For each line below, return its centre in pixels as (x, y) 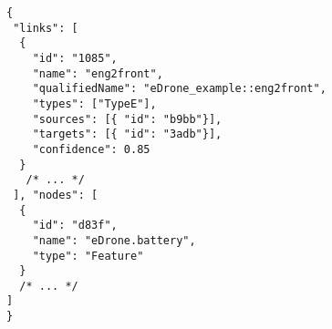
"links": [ (46, 28)
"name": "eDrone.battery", (114, 240)
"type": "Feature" (88, 256)
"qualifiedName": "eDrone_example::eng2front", (179, 89)
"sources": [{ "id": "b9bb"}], (127, 119)
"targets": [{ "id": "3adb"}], (127, 134)
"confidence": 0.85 (91, 149)
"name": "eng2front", (98, 73)
